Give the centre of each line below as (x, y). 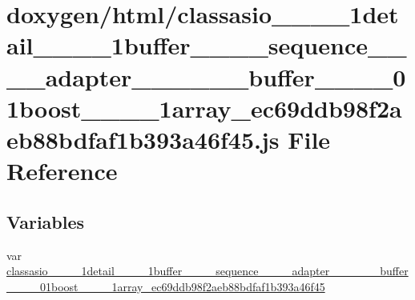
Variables (46, 221)
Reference (62, 171)
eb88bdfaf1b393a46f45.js (143, 139)
